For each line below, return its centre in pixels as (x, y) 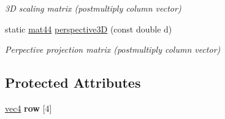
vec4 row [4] (29, 108)
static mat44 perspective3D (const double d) (89, 29)
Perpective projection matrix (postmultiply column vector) (113, 49)
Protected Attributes (73, 83)
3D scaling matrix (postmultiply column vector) (93, 8)
